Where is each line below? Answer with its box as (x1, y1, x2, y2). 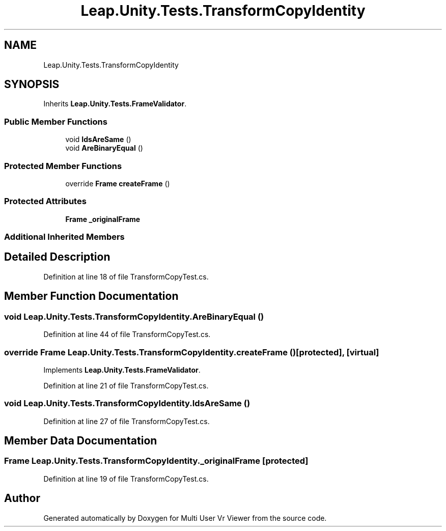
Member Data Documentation (4, 434, 157, 448)
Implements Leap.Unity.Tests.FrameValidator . (43, 365, 201, 374)
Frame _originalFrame (65, 214, 141, 223)
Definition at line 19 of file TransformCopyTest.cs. (43, 474, 209, 483)
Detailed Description (4, 250, 110, 264)
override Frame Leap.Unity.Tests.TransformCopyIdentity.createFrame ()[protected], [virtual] (4, 347, 379, 357)
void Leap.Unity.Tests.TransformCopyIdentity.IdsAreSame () (4, 398, 250, 409)
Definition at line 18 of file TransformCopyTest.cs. (43, 272, 209, 281)
